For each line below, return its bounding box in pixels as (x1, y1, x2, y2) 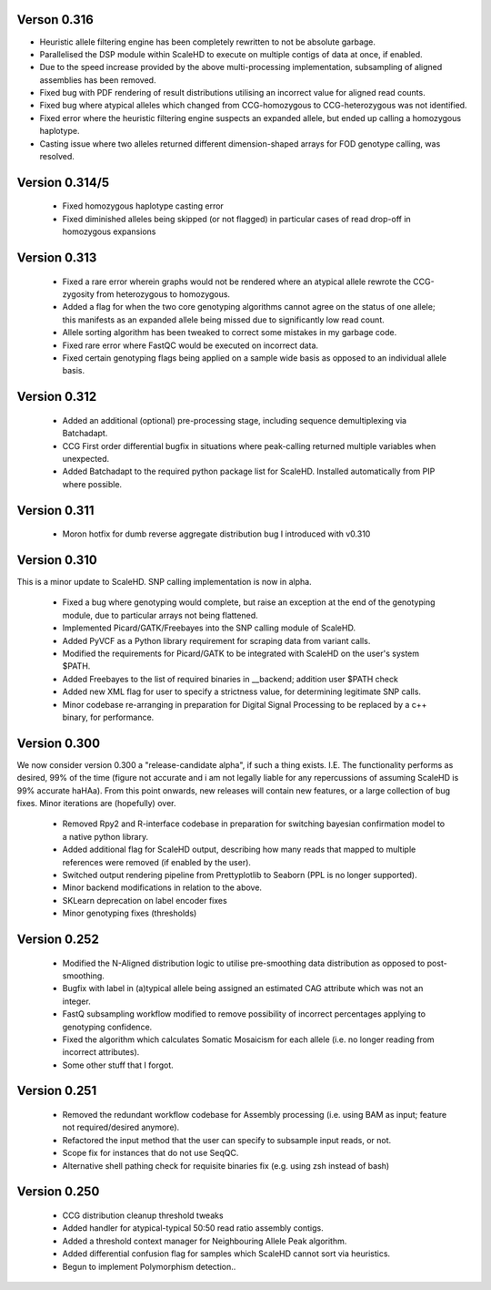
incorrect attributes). (62, 1047, 140, 1058)
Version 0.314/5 (16, 174, 109, 190)
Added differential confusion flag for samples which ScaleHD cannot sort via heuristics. (62, 1248, 391, 1259)
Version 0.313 (16, 251, 97, 266)
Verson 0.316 (16, 12, 95, 27)
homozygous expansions (62, 226, 156, 237)
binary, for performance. (62, 712, 155, 722)
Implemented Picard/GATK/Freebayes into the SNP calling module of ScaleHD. (62, 622, 356, 633)
